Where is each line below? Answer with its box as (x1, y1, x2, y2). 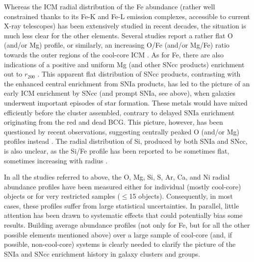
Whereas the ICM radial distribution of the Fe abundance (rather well (4, 1, 215, 11)
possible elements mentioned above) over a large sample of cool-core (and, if (4, 229, 232, 239)
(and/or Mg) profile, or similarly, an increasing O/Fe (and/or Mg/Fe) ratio (4, 40, 229, 50)
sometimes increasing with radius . (4, 155, 108, 165)
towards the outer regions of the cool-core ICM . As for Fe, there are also (4, 49, 224, 59)
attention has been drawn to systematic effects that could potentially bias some (4, 210, 243, 220)
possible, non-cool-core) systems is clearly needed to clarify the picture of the (4, 239, 236, 249)
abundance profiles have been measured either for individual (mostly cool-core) (4, 181, 241, 191)
